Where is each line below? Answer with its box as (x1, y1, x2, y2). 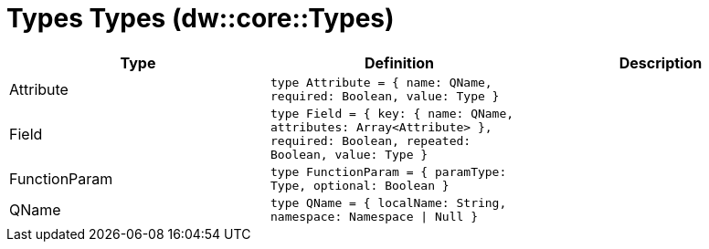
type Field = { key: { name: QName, (270, 106, 514, 120)
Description (619, 53, 703, 72)
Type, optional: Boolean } (270, 178, 450, 192)
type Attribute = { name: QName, (270, 75, 492, 89)
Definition (364, 53, 435, 72)
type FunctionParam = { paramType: (270, 164, 507, 179)
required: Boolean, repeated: (270, 133, 471, 148)
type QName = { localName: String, (270, 195, 507, 210)
